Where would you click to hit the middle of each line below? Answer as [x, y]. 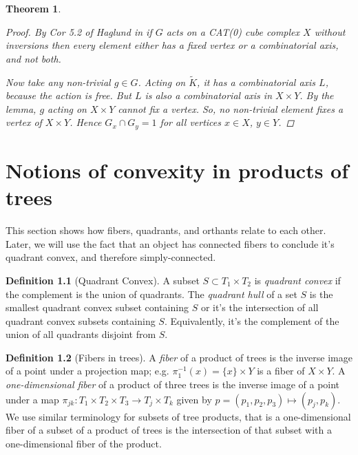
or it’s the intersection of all [260, 307]
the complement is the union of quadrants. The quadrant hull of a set [151, 294]
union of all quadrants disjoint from [81, 334]
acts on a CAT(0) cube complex [233, 31]
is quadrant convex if [297, 280]
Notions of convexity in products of [177, 170]
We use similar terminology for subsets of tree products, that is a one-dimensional [178, 416]
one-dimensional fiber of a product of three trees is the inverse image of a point [173, 384]
